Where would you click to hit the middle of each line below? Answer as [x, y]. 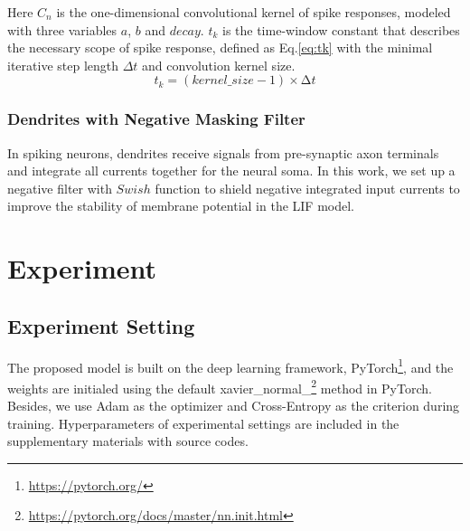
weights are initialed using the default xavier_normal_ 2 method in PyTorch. [220, 386]
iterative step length [63, 65]
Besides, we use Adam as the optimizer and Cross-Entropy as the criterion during [234, 406]
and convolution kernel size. [219, 65]
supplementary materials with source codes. [128, 441]
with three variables [62, 29]
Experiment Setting [101, 325]
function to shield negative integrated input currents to [307, 188]
